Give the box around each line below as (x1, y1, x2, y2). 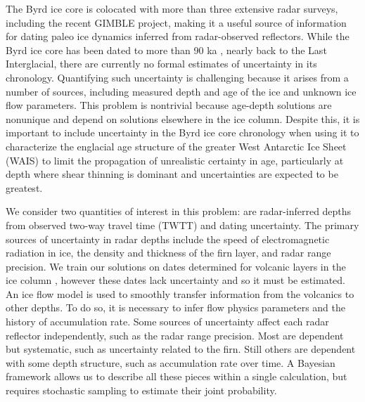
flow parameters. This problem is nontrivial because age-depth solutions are (6, 98, 332, 112)
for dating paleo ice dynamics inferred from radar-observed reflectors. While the (6, 29, 350, 44)
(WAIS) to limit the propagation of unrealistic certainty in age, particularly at (6, 153, 344, 167)
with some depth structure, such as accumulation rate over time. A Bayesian (6, 355, 335, 370)
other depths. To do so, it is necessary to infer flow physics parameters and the (6, 300, 345, 315)
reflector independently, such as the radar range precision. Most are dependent (6, 328, 344, 342)
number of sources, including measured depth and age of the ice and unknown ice (6, 84, 357, 98)
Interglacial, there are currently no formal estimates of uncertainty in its (6, 56, 317, 71)
